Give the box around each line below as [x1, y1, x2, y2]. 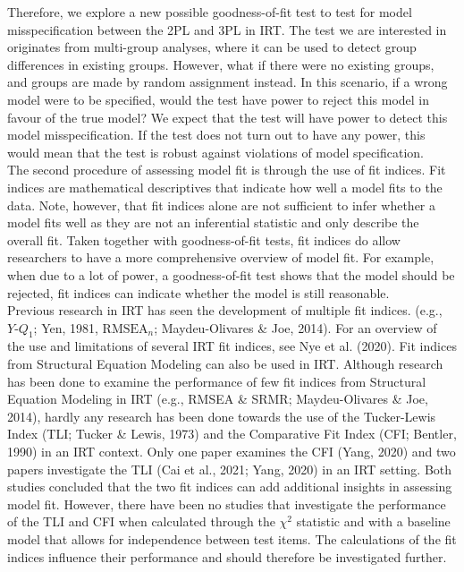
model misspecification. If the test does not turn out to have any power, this [7, 125, 426, 144]
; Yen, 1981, [33, 318, 98, 337]
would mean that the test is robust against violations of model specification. [7, 142, 425, 161]
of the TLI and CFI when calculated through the [7, 512, 275, 531]
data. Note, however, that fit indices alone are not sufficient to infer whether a [7, 195, 436, 214]
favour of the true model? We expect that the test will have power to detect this [7, 107, 448, 126]
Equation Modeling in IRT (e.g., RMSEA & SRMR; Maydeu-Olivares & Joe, [7, 389, 428, 408]
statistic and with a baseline [296, 512, 451, 531]
